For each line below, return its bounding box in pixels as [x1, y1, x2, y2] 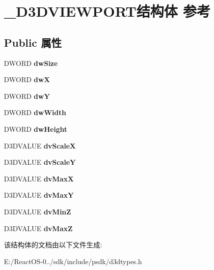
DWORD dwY [4, 90, 50, 101]
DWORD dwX [4, 74, 50, 85]
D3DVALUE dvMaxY [4, 190, 74, 200]
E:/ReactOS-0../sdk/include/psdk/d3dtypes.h [4, 256, 142, 266]
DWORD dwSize [4, 58, 58, 68]
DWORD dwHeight [4, 123, 67, 134]
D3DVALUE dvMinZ [4, 206, 71, 216]
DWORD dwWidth [4, 107, 66, 118]
